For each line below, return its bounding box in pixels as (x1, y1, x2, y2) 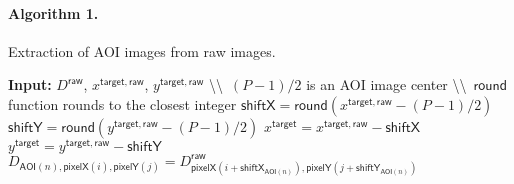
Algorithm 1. (8, 2, 99, 23)
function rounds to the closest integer (8, 93, 237, 114)
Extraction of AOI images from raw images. (8, 40, 276, 61)
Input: (8, 74, 52, 95)
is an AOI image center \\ (306, 74, 467, 95)
